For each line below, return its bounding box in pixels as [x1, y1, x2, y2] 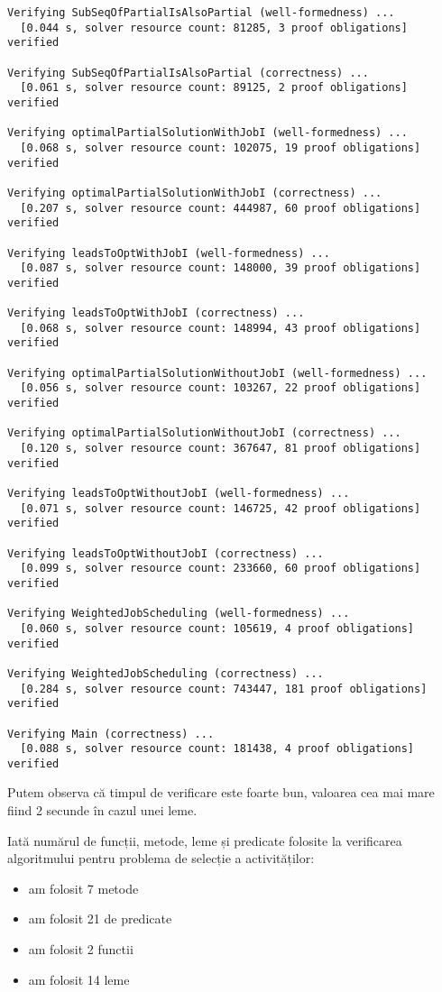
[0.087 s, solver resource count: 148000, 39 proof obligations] [20, 262, 421, 275]
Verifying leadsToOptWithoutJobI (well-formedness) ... [7, 487, 350, 500]
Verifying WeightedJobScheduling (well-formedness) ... [7, 607, 350, 620]
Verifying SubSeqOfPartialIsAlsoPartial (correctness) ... [7, 66, 369, 79]
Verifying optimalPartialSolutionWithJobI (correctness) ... [7, 186, 382, 199]
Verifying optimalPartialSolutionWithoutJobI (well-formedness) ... [7, 366, 428, 380]
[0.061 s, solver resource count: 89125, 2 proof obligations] [20, 81, 408, 95]
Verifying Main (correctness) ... [7, 727, 215, 740]
